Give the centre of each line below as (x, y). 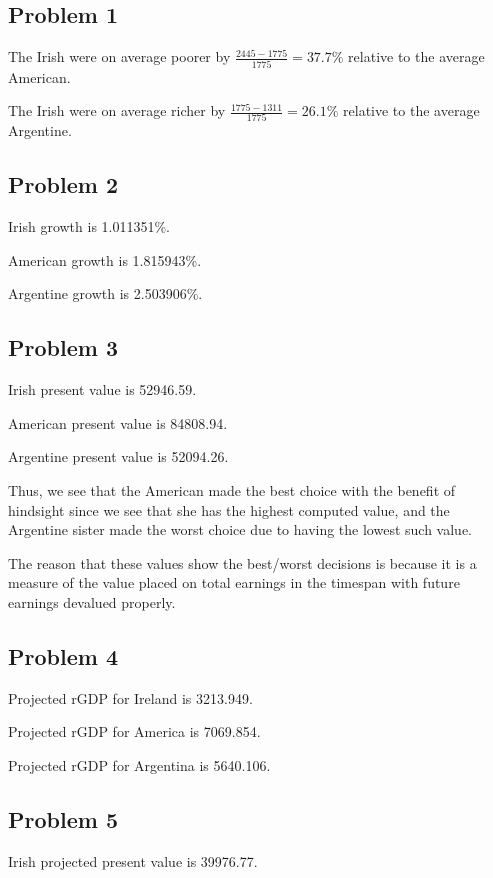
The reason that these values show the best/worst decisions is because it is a (242, 562)
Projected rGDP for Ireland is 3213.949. (130, 697)
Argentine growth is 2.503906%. (105, 293)
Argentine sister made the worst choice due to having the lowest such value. (240, 529)
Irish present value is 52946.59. (102, 389)
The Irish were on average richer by (117, 110)
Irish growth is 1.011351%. (89, 226)
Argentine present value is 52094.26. (118, 456)
